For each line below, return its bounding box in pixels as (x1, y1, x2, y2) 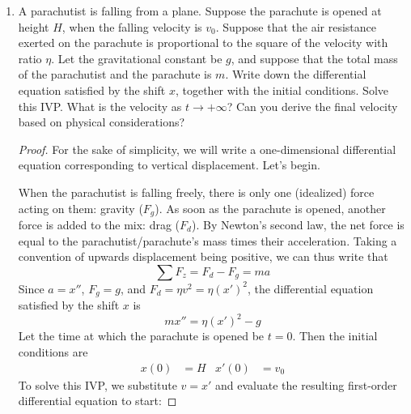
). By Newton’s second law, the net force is (191, 216, 405, 233)
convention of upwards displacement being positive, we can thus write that (18, 248, 388, 265)
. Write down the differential (225, 66, 367, 83)
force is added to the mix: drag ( (18, 216, 180, 233)
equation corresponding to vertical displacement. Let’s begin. (18, 156, 320, 173)
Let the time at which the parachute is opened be (18, 327, 265, 344)
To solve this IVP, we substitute (18, 376, 177, 393)
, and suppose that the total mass (231, 49, 398, 66)
